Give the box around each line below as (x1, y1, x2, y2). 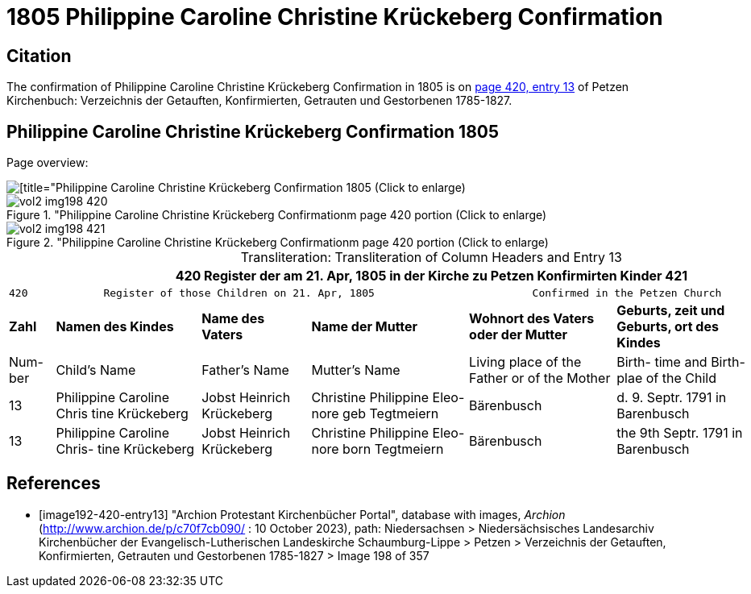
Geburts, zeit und (616, 302, 725, 319)
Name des (201, 310, 265, 327)
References (6, 473, 101, 494)
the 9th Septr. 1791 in (616, 425, 743, 442)
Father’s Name (201, 362, 289, 379)
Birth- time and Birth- (616, 354, 745, 371)
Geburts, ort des (616, 318, 719, 335)
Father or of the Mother (469, 370, 611, 387)
